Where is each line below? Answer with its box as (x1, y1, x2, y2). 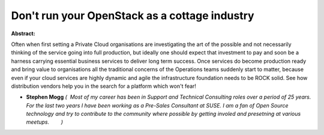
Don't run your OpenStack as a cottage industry (11, 9, 254, 22)
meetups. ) (26, 118, 63, 125)
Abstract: (11, 30, 35, 37)
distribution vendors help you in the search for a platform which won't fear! (11, 82, 196, 90)
